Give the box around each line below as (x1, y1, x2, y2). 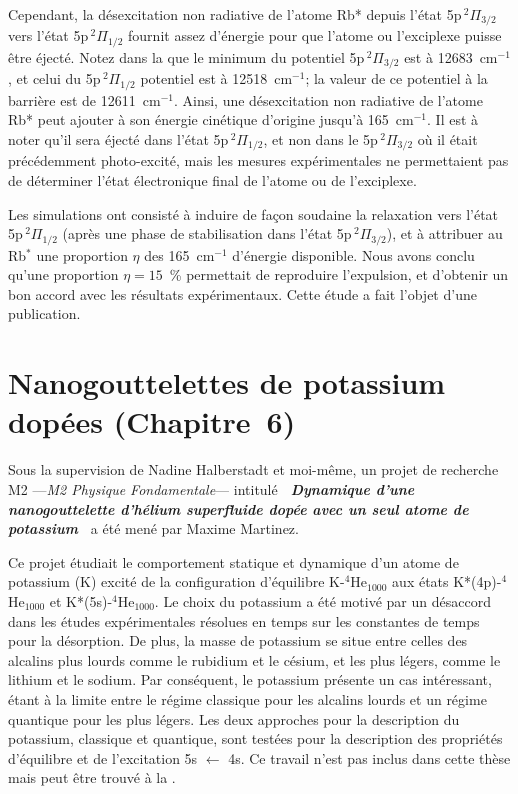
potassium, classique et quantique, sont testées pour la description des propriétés (8, 728, 503, 749)
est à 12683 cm (404, 46, 498, 67)
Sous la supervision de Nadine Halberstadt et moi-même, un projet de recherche (8, 459, 499, 480)
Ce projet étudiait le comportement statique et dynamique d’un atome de (8, 551, 459, 572)
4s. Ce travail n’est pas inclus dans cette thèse (228, 747, 511, 768)
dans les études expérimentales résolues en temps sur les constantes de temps (8, 610, 480, 631)
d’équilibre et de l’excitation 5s (8, 747, 198, 768)
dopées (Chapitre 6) (8, 401, 296, 442)
